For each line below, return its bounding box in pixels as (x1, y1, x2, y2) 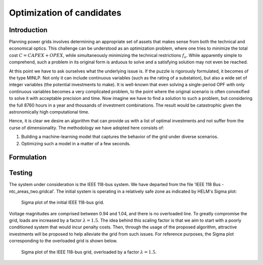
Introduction (9, 26, 48, 34)
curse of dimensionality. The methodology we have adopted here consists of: (9, 125, 164, 131)
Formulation (9, 153, 47, 162)
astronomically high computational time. (9, 109, 90, 114)
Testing (9, 169, 33, 177)
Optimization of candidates (9, 7, 122, 18)
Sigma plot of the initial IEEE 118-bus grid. (21, 200, 105, 206)
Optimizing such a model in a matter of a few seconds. (21, 140, 131, 146)
